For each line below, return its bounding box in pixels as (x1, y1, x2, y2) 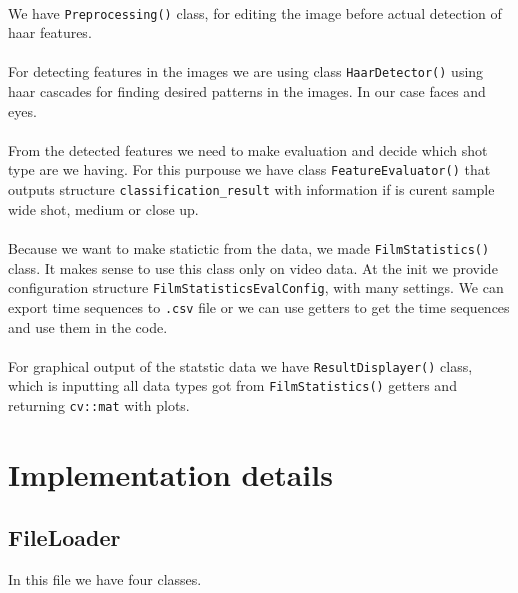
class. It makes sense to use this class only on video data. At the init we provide (8, 257, 498, 278)
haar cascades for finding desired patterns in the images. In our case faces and (8, 81, 486, 102)
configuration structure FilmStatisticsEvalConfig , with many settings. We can (8, 277, 504, 298)
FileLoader (8, 522, 121, 553)
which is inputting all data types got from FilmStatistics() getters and (8, 375, 457, 396)
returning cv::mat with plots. (8, 395, 190, 416)
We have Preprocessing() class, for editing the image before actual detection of (8, 2, 502, 23)
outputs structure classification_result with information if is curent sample (8, 179, 495, 200)
